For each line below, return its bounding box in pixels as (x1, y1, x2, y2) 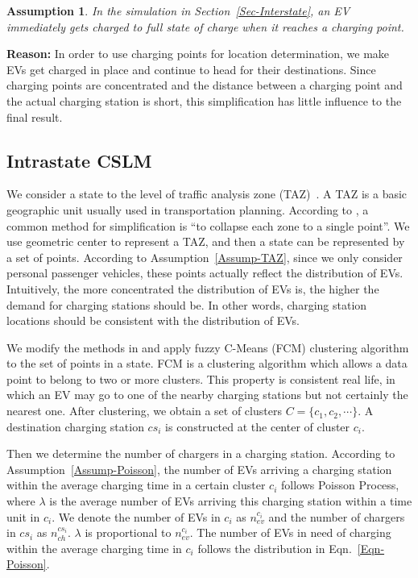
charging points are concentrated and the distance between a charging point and (6, 77, 403, 94)
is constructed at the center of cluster (165, 418, 350, 435)
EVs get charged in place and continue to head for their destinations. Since (6, 60, 376, 77)
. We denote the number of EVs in (52, 508, 221, 525)
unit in (6, 508, 40, 525)
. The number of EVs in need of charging (189, 524, 391, 541)
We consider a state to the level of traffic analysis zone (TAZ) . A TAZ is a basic (6, 185, 408, 202)
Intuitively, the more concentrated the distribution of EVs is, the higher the (6, 280, 379, 297)
